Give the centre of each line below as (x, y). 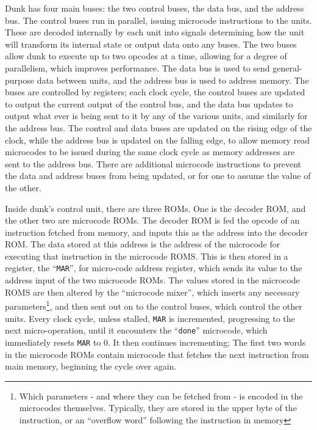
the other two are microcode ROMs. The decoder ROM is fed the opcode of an (152, 220)
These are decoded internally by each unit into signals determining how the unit (155, 32)
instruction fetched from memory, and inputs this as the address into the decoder (157, 232)
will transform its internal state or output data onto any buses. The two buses (151, 44)
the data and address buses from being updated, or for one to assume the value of (158, 176)
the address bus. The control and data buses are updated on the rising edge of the (158, 127)
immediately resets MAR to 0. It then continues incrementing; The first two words (155, 342)
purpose (20, 80)
